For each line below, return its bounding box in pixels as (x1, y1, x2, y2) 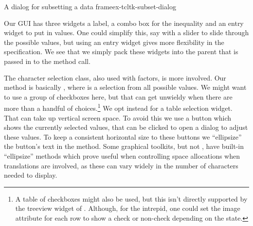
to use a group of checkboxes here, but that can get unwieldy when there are (4, 91, 233, 102)
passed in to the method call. (4, 56, 90, 66)
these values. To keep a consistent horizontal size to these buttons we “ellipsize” (4, 131, 242, 142)
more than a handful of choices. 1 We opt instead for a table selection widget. (4, 102, 233, 113)
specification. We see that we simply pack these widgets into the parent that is (4, 46, 238, 57)
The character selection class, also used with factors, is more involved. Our (4, 72, 226, 82)
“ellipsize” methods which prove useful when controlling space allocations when (4, 150, 240, 161)
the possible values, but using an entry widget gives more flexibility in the (4, 37, 224, 47)
